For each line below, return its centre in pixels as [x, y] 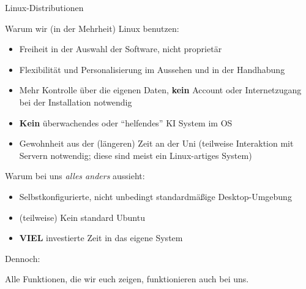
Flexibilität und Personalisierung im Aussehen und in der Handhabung [152, 69]
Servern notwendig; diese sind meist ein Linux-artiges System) [136, 155]
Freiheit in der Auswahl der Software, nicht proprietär [121, 49]
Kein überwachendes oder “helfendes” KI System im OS [126, 122]
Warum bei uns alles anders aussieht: [75, 176]
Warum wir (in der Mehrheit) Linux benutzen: [92, 28]
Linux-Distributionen [44, 7]
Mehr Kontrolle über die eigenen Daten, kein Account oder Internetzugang [160, 90]
